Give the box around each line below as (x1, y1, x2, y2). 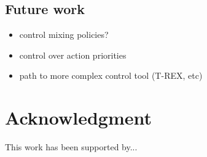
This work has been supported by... (5, 141, 138, 153)
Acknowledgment (5, 105, 152, 130)
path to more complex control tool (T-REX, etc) (19, 69, 203, 82)
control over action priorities (19, 48, 127, 61)
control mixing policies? (19, 28, 109, 41)
